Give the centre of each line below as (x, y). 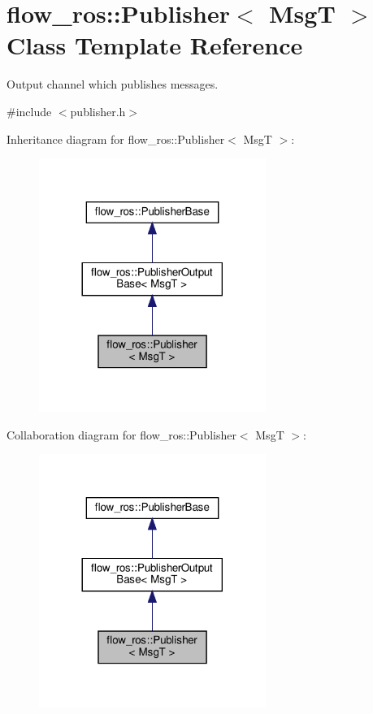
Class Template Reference (155, 45)
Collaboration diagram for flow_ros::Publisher (121, 434)
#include (29, 111)
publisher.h (98, 111)
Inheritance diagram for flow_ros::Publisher (116, 138)
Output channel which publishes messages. (113, 84)
